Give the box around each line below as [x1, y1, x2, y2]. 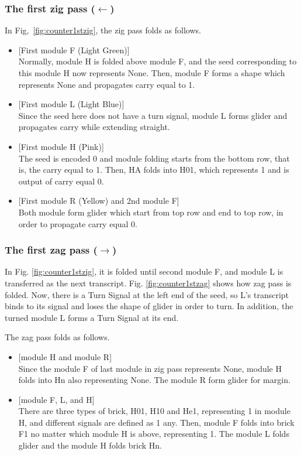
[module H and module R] [18, 350, 112, 362]
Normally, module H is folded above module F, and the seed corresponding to [18, 55, 297, 67]
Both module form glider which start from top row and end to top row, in [18, 206, 283, 218]
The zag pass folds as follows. [5, 331, 110, 343]
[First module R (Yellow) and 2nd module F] [18, 194, 179, 207]
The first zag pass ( [5, 242, 98, 257]
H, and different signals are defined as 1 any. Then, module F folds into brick [18, 416, 295, 428]
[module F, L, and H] [18, 393, 95, 405]
